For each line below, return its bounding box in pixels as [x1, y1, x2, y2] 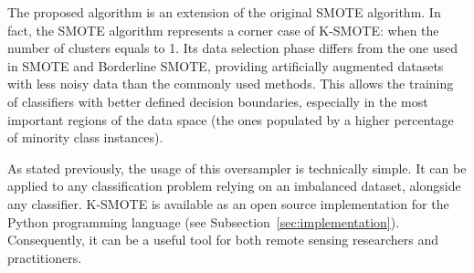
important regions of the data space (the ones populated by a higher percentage [7, 110, 454, 129]
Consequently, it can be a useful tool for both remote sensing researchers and [7, 230, 438, 249]
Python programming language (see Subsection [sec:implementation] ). [7, 212, 400, 231]
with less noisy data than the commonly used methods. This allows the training [7, 74, 454, 93]
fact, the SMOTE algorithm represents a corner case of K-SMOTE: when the [7, 20, 439, 39]
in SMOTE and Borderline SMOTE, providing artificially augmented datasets [7, 56, 444, 75]
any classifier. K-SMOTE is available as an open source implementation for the [7, 194, 449, 213]
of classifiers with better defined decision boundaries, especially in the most [7, 91, 428, 110]
